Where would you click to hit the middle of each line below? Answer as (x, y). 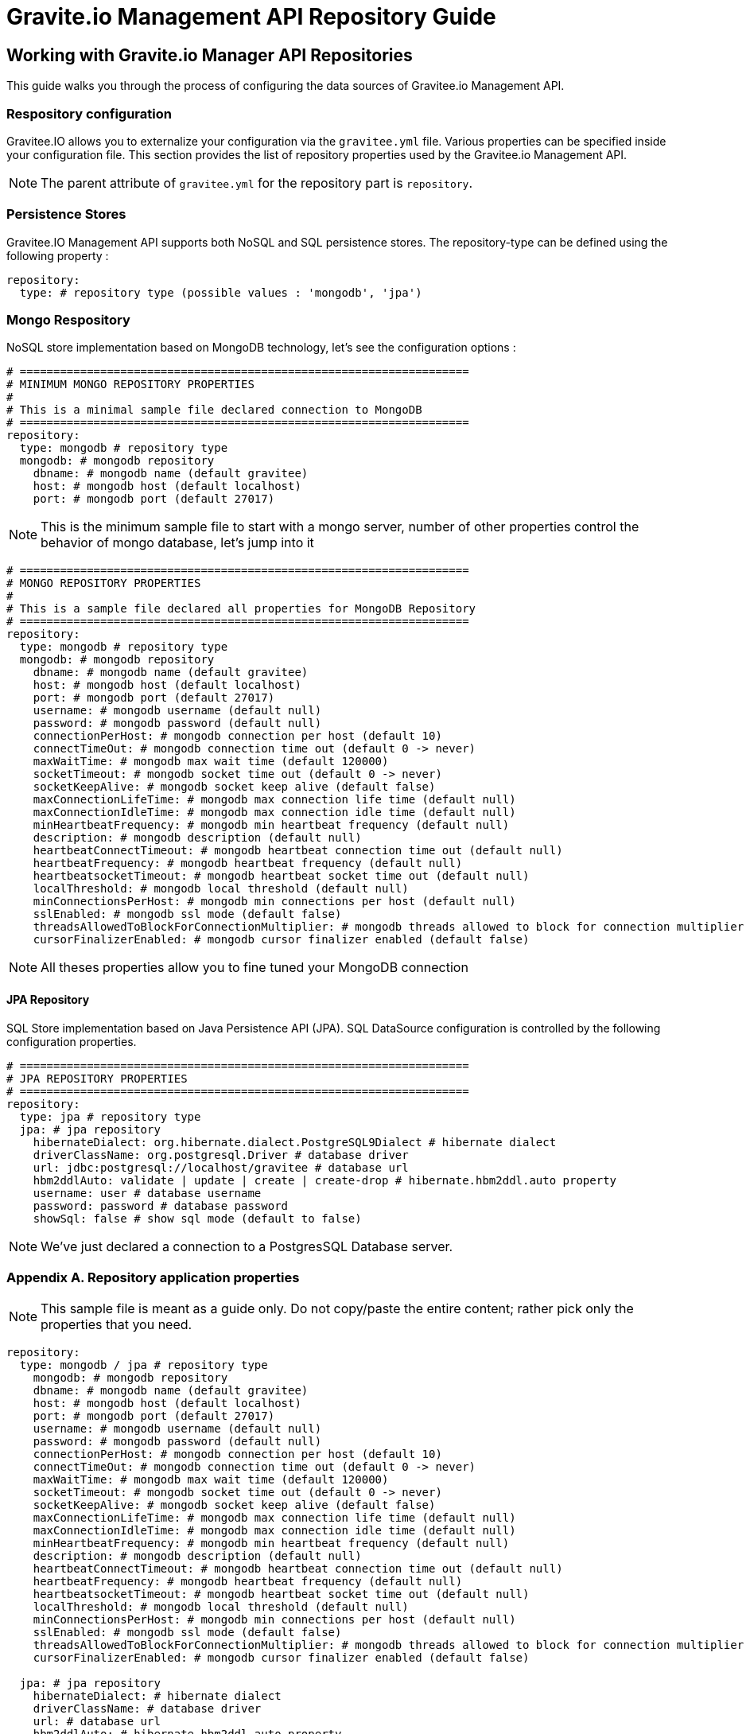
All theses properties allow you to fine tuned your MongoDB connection (255, 968)
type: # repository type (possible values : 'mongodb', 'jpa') (221, 292)
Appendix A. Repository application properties (153, 1278)
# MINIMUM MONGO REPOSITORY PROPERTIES (130, 385)
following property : (58, 255)
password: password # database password (161, 1205)
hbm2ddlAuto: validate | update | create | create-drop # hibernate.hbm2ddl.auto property (325, 1180)
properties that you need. (117, 1325)
